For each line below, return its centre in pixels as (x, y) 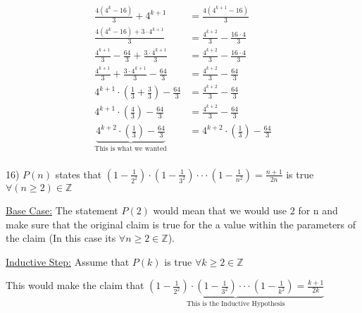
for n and (318, 210)
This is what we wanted (131, 149)
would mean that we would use (220, 210)
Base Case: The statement (62, 210)
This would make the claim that (75, 285)
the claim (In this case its (61, 238)
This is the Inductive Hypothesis (236, 304)
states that (79, 174)
